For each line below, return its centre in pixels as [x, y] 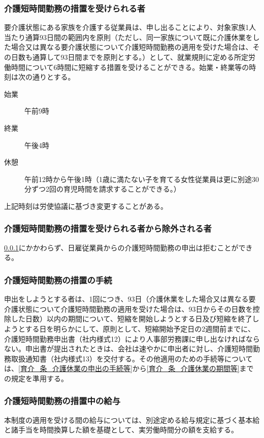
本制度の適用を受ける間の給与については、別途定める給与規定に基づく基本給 [132, 419]
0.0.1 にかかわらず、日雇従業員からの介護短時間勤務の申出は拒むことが [121, 247]
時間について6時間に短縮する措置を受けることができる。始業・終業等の [130, 67]
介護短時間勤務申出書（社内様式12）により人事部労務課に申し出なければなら [132, 338]
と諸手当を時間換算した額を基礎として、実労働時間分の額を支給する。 [121, 430]
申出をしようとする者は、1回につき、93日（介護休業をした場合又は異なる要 [130, 299]
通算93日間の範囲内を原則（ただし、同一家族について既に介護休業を [139, 37]
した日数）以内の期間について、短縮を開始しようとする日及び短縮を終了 [131, 319]
